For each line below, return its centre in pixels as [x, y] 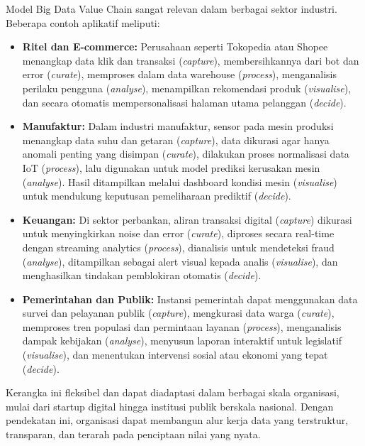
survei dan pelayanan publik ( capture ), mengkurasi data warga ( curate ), [178, 313]
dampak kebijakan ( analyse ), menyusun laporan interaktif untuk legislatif [182, 341]
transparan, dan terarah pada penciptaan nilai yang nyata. [133, 434]
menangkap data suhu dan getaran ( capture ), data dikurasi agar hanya [176, 140]
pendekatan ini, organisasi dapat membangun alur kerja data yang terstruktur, [177, 420]
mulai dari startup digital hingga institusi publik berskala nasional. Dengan [170, 406]
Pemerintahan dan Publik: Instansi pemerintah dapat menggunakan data [190, 299]
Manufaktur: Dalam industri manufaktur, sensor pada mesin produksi [178, 126]
